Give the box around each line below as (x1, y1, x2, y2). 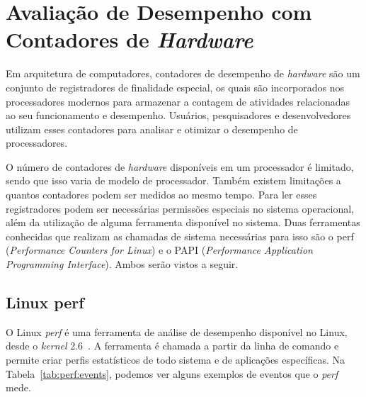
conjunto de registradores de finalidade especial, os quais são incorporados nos (6, 79, 344, 94)
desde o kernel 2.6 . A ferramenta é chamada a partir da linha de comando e (6, 338, 339, 353)
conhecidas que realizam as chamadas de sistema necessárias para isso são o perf (6, 228, 354, 243)
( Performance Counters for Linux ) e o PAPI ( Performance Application (6, 242, 313, 257)
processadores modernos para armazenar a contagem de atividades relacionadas (6, 94, 350, 108)
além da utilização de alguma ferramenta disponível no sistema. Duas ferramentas (6, 215, 360, 230)
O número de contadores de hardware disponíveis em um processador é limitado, (6, 159, 354, 174)
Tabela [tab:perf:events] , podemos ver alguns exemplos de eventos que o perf (6, 366, 338, 381)
